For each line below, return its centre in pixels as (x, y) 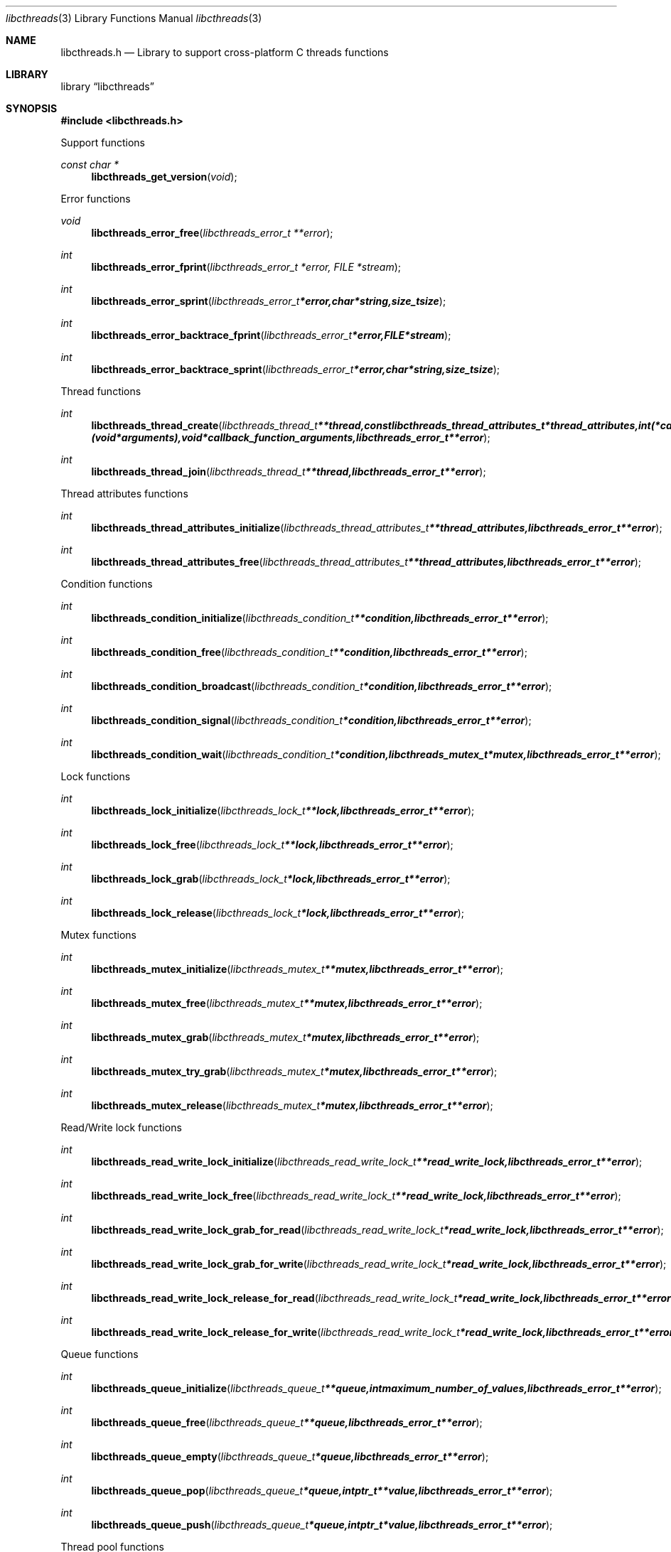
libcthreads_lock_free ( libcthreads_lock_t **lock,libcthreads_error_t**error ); (272, 845)
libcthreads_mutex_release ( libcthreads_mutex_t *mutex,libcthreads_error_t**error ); (292, 1105)
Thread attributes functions (124, 494)
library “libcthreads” (107, 86)
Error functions (96, 199)
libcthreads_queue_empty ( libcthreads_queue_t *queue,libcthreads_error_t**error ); (290, 1456)
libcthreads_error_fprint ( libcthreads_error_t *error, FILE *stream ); (246, 267)
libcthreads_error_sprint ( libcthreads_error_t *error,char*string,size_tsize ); (269, 301)
